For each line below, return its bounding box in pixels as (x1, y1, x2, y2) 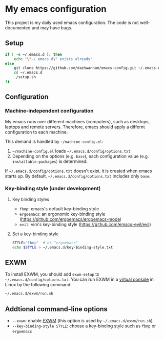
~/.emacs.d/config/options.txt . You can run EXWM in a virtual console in (5, 276, 154, 282)
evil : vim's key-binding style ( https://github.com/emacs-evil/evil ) (19, 221, 151, 227)
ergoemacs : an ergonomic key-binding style (19, 211, 106, 217)
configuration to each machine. (5, 129, 68, 135)
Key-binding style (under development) (5, 185, 101, 192)
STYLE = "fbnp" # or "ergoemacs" (12, 240, 78, 245)
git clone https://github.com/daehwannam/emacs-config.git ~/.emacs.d (14, 66, 161, 70)
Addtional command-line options (5, 305, 108, 313)
